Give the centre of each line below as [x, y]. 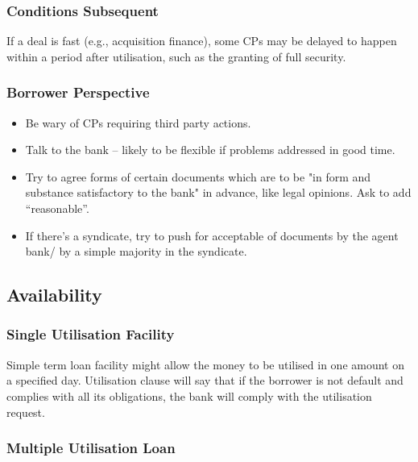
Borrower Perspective [78, 92]
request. [26, 412]
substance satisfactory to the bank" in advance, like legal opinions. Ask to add [218, 192]
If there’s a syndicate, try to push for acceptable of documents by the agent [212, 235]
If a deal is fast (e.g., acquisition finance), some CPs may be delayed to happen [202, 41]
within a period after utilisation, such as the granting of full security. [176, 56]
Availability [54, 295]
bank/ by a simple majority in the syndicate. [136, 251]
